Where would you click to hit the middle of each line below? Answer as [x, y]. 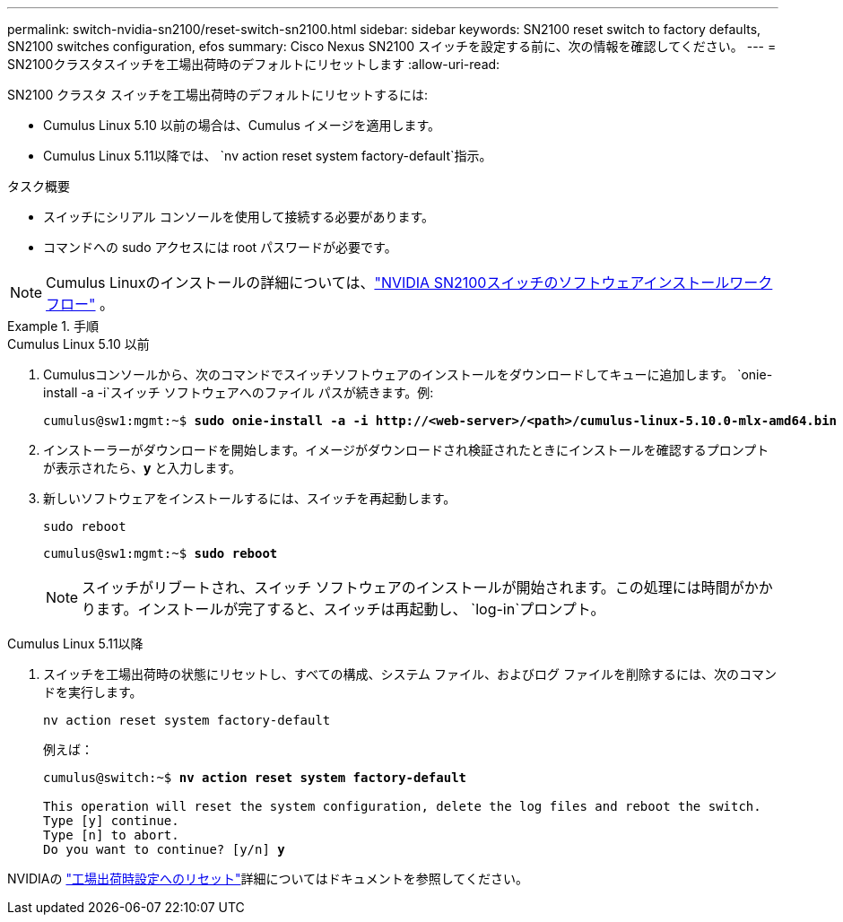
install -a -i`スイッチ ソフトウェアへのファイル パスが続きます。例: [239, 392]
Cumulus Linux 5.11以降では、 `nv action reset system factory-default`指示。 [268, 156]
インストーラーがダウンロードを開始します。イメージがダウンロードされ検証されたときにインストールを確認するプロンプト [406, 450]
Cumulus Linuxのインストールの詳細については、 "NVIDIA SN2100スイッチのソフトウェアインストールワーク [409, 283]
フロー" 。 [80, 304]
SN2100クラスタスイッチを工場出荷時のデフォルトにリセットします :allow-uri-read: [254, 64]
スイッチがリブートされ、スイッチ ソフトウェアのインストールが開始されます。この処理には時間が [413, 587]
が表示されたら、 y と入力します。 [142, 468]
